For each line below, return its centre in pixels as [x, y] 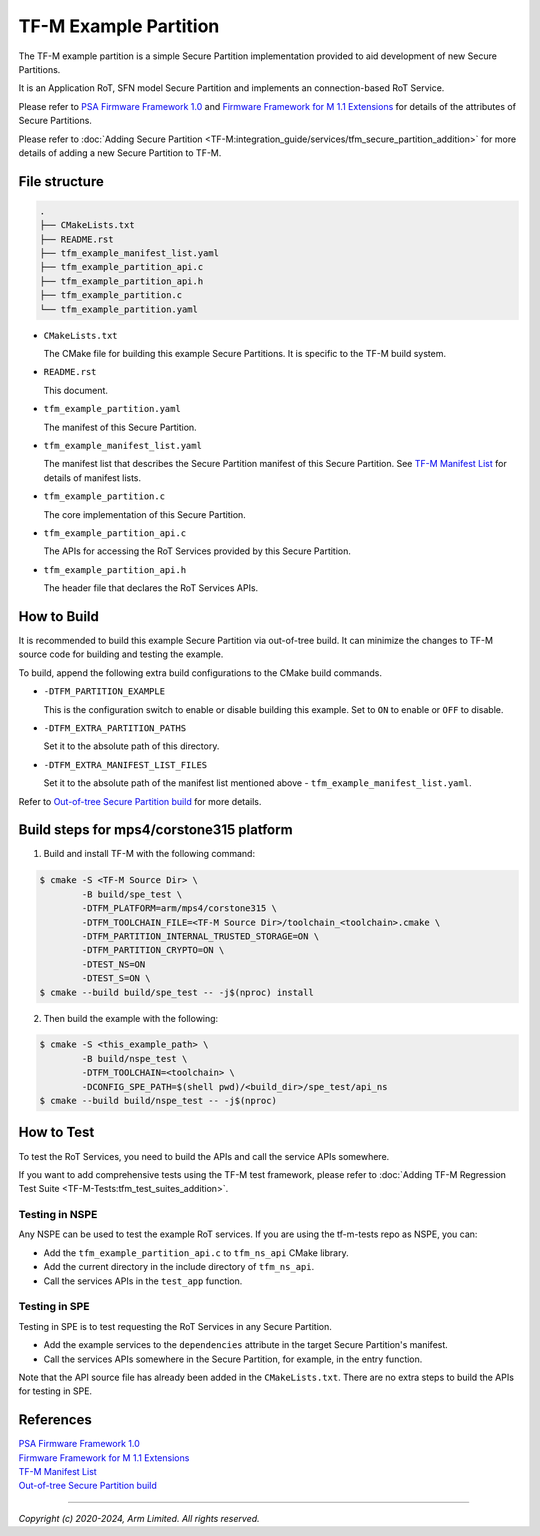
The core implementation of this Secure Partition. [145, 514]
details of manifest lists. [92, 477]
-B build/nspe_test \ [134, 1058]
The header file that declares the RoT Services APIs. [151, 588]
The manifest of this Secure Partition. [120, 427]
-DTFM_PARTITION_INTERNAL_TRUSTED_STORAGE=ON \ [200, 936]
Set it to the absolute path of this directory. [131, 746]
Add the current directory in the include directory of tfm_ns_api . [179, 1267]
